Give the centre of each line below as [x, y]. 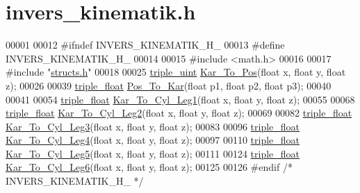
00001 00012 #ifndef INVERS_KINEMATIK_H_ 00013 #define [145, 45]
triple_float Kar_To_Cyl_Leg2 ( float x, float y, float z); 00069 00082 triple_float [179, 113]
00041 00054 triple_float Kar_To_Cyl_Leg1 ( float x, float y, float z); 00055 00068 [180, 99]
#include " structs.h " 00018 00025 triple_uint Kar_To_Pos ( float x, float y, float [176, 72]
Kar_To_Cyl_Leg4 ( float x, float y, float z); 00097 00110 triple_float [153, 140]
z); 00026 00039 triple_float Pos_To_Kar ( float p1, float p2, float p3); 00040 [169, 85]
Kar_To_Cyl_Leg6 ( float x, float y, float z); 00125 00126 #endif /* [149, 167]
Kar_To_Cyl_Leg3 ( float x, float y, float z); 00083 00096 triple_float [153, 126]
